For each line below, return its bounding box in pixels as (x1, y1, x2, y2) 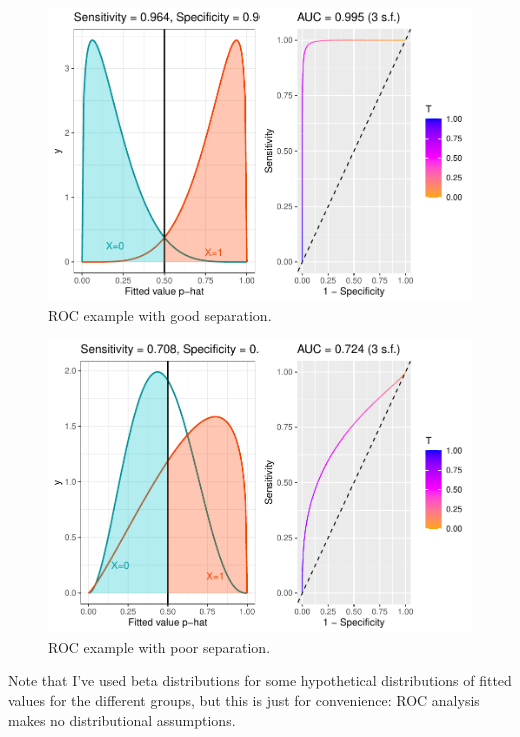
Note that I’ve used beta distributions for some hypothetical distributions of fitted (8, 670, 512, 691)
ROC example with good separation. (48, 305, 272, 326)
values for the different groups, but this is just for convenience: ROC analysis (8, 690, 480, 711)
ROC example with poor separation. (48, 636, 271, 657)
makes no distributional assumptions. (8, 709, 236, 730)
